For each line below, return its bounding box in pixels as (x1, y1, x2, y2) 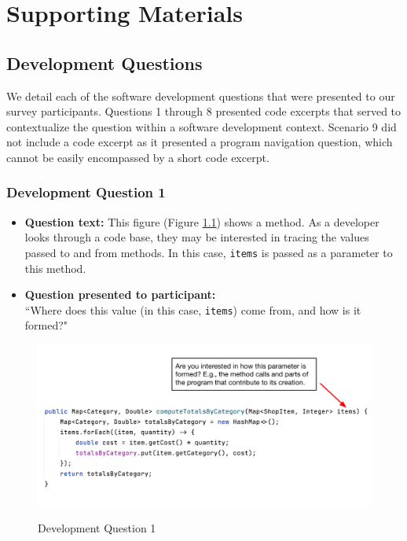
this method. (24, 259, 86, 276)
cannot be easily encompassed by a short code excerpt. (6, 149, 269, 165)
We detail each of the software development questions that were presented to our (6, 87, 395, 104)
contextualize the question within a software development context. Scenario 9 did (6, 118, 397, 134)
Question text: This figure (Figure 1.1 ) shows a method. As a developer (24, 213, 379, 230)
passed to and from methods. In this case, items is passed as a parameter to (24, 244, 393, 260)
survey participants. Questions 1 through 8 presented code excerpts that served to (6, 103, 401, 120)
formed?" (24, 317, 68, 333)
